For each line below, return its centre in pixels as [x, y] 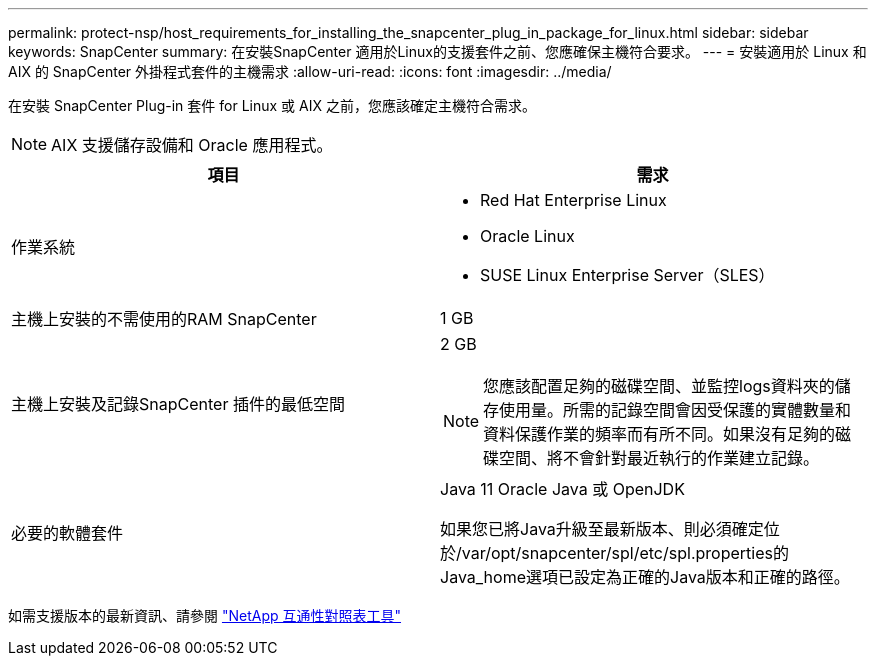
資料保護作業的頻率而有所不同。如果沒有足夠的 [659, 434]
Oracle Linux [527, 236]
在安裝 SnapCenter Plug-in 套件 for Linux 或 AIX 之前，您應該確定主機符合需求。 [272, 105]
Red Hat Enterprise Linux [573, 200]
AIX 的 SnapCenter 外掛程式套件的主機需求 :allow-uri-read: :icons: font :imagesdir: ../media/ [310, 71]
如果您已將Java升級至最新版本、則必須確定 [602, 529]
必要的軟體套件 [67, 533]
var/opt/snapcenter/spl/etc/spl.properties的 [625, 553]
